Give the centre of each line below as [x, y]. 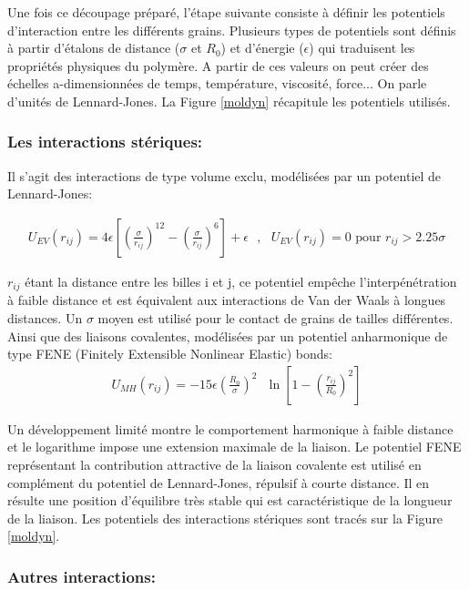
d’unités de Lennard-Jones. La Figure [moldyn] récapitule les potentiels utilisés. [229, 101]
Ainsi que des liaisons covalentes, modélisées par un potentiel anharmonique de [228, 336]
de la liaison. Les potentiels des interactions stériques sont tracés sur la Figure [225, 518]
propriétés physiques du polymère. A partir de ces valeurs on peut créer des [218, 65]
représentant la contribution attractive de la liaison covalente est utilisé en [214, 465]
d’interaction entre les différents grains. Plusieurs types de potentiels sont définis [232, 30]
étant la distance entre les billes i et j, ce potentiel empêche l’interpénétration [241, 281]
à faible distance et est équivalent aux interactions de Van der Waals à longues [227, 300]
